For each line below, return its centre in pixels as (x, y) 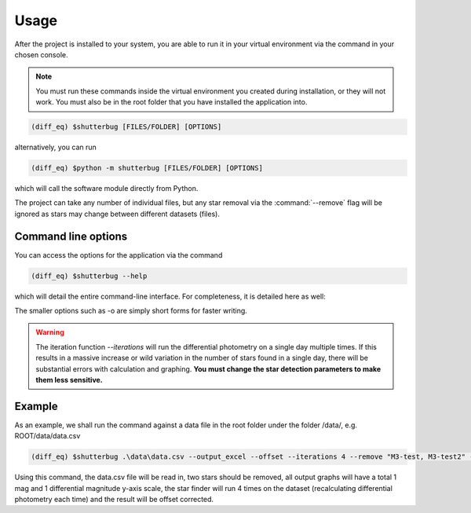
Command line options (71, 236)
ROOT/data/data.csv (47, 436)
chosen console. (41, 54)
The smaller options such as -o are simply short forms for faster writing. (131, 311)
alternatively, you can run (56, 147)
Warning (50, 332)
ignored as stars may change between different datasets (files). (117, 214)
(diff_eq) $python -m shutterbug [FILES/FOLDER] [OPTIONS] (147, 168)
